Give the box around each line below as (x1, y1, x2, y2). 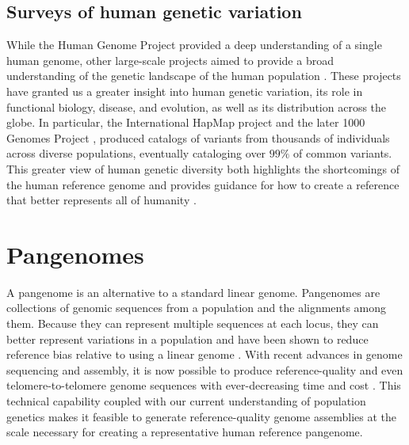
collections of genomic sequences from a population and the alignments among (6, 299, 387, 316)
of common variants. (293, 145, 392, 162)
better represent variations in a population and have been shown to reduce (6, 330, 369, 347)
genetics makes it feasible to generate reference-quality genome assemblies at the (6, 408, 397, 424)
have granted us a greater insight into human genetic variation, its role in (6, 82, 363, 99)
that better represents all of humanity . (6, 192, 197, 208)
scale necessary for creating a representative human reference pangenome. (6, 424, 363, 440)
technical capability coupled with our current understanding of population (6, 393, 366, 409)
